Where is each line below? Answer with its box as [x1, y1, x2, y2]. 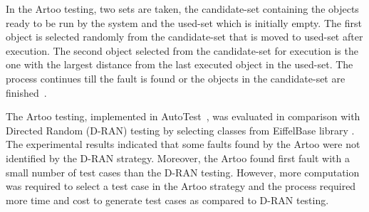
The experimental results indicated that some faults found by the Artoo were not [6, 137, 360, 152]
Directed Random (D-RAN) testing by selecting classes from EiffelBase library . [6, 122, 355, 137]
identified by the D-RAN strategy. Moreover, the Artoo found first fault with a [6, 150, 350, 165]
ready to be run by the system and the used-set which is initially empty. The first [6, 15, 362, 30]
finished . [6, 85, 47, 100]
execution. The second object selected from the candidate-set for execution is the [6, 43, 358, 58]
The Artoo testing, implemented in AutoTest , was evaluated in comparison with [6, 109, 360, 124]
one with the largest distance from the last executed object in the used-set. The [6, 57, 353, 72]
